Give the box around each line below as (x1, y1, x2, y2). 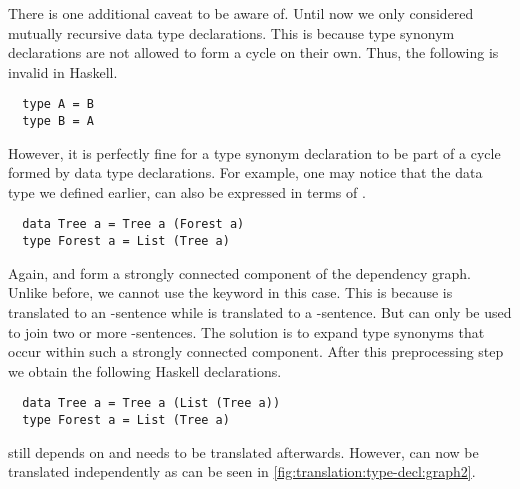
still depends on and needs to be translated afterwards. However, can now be (8, 441, 479, 462)
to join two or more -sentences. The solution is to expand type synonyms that (8, 321, 485, 342)
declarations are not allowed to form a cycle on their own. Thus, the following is (8, 42, 499, 63)
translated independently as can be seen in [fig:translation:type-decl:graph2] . (8, 461, 476, 482)
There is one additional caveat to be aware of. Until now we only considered (8, 3, 474, 23)
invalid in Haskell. (8, 61, 118, 82)
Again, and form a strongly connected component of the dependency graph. (8, 262, 472, 283)
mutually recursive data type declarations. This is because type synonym (8, 22, 455, 43)
